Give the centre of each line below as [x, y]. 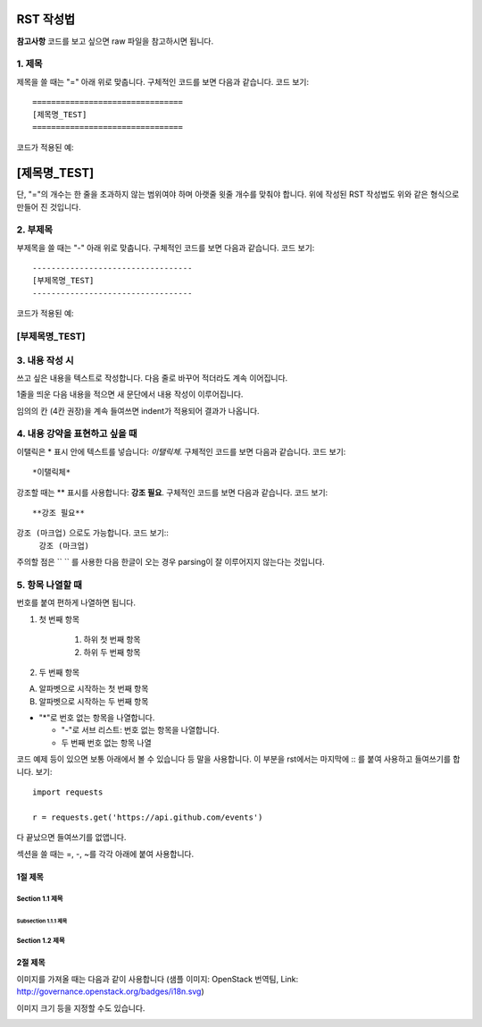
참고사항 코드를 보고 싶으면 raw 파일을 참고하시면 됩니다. [115, 41]
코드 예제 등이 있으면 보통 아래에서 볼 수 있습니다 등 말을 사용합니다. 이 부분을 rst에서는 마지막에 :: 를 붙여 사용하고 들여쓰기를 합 [238, 759]
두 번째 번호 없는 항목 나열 [106, 743]
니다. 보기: [34, 771]
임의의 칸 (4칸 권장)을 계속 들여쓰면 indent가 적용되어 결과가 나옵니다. [138, 410]
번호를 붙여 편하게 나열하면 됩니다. [76, 602]
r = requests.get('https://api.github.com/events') [148, 817]
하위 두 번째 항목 [112, 652]
